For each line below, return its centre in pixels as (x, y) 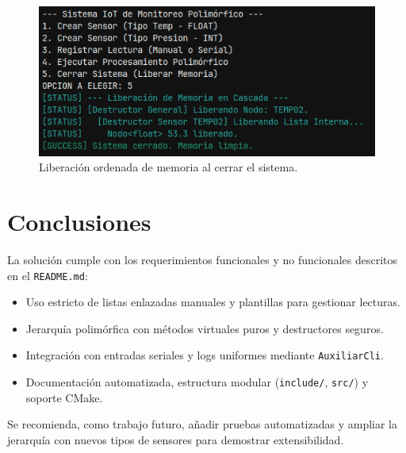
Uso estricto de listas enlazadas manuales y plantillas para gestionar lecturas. (213, 302)
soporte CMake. (64, 397)
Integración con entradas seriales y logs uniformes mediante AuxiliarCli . (205, 355)
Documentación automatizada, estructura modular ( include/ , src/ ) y (197, 382)
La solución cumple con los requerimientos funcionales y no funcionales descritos (202, 259)
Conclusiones (79, 221)
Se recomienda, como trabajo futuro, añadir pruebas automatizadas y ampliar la (202, 424)
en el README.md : (48, 275)
